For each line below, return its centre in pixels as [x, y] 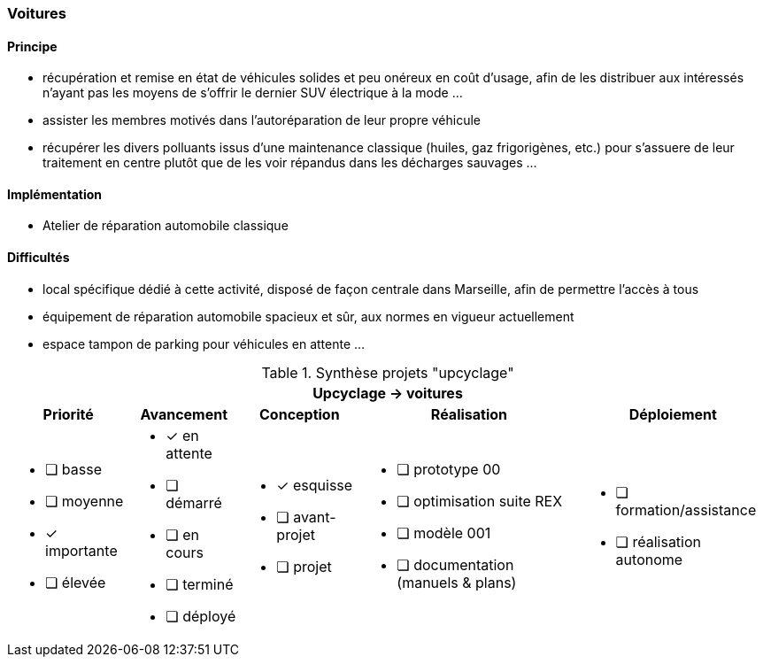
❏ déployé [201, 616]
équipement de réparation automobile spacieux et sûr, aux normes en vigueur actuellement [308, 316]
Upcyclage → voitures [388, 393]
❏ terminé [200, 584]
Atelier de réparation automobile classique [166, 226]
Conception [300, 414]
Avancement [184, 414]
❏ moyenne [85, 501]
